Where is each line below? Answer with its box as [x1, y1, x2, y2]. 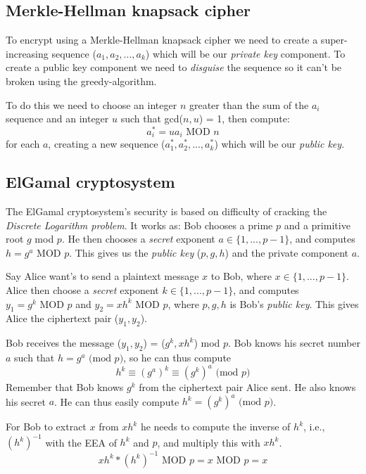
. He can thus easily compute [54, 394, 179, 409]
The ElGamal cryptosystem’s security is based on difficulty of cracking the [6, 204, 327, 219]
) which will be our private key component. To [145, 46, 346, 60]
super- [320, 32, 348, 47]
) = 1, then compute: [198, 111, 290, 126]
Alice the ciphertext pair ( [6, 311, 119, 326]
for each [6, 136, 40, 151]
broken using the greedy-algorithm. [6, 73, 157, 88]
